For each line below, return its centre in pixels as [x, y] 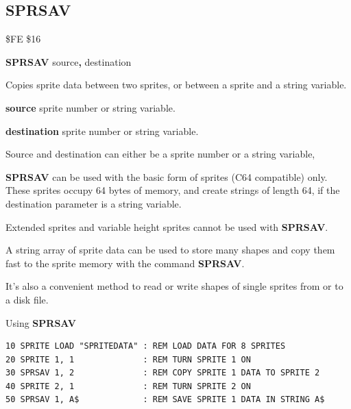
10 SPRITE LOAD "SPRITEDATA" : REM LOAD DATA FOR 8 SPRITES [146, 346]
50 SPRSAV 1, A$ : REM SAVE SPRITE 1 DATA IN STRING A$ [165, 400]
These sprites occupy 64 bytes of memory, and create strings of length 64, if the [173, 190]
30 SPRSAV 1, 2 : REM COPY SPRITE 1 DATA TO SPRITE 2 [163, 373]
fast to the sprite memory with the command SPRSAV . [125, 263]
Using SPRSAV [41, 322]
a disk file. [27, 299]
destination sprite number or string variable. [102, 131]
